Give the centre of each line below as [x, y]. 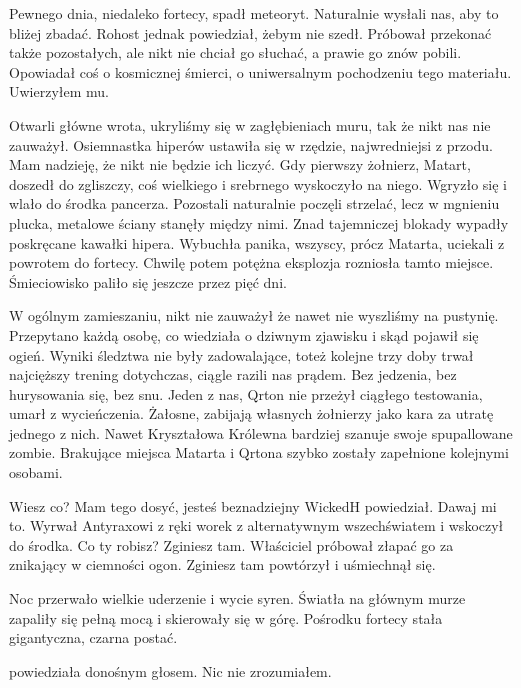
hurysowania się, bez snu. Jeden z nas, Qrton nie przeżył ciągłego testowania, [246, 393]
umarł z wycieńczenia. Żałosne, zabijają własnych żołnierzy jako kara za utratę [251, 413]
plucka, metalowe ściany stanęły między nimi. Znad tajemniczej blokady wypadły [259, 222]
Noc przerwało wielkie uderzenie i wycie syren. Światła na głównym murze [237, 598]
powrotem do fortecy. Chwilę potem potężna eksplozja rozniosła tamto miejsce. [251, 262]
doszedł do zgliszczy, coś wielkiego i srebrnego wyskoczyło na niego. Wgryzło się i [258, 183]
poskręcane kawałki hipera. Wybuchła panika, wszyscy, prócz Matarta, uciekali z [257, 242]
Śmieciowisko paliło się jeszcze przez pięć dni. [148, 281]
